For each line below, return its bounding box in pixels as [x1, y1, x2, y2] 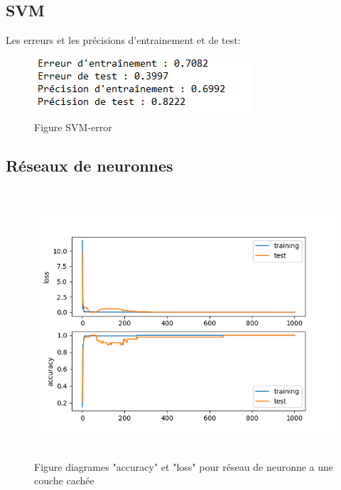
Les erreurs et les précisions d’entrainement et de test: [6, 33, 241, 48]
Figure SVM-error [34, 120, 112, 135]
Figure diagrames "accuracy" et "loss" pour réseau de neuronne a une [34, 459, 334, 474]
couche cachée [34, 473, 94, 488]
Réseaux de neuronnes [6, 155, 173, 177]
